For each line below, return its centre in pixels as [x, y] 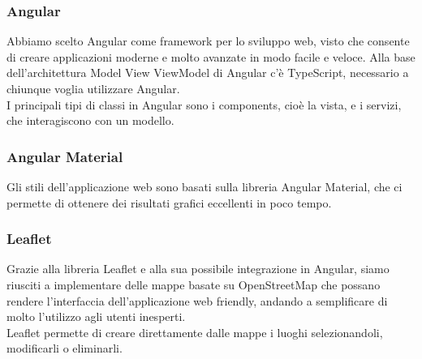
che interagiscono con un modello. [90, 120]
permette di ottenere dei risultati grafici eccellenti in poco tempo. [169, 202]
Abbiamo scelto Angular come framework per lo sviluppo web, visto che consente [208, 41]
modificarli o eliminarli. [65, 348]
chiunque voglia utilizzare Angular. [93, 88]
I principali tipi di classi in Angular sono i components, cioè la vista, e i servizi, [204, 104]
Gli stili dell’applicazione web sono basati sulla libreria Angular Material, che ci [205, 186]
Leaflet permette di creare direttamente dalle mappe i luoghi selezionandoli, [195, 332]
